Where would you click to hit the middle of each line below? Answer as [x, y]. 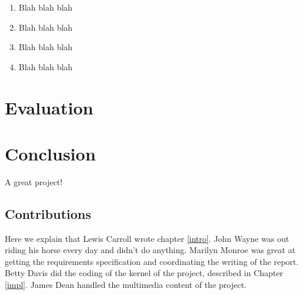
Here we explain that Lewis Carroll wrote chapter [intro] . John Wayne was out [147, 238]
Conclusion [50, 153]
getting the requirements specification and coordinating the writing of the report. [152, 261]
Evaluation [49, 107]
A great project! [34, 181]
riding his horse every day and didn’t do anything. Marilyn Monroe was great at [150, 250]
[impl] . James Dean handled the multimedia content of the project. [126, 285]
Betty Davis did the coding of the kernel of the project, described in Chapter [144, 273]
